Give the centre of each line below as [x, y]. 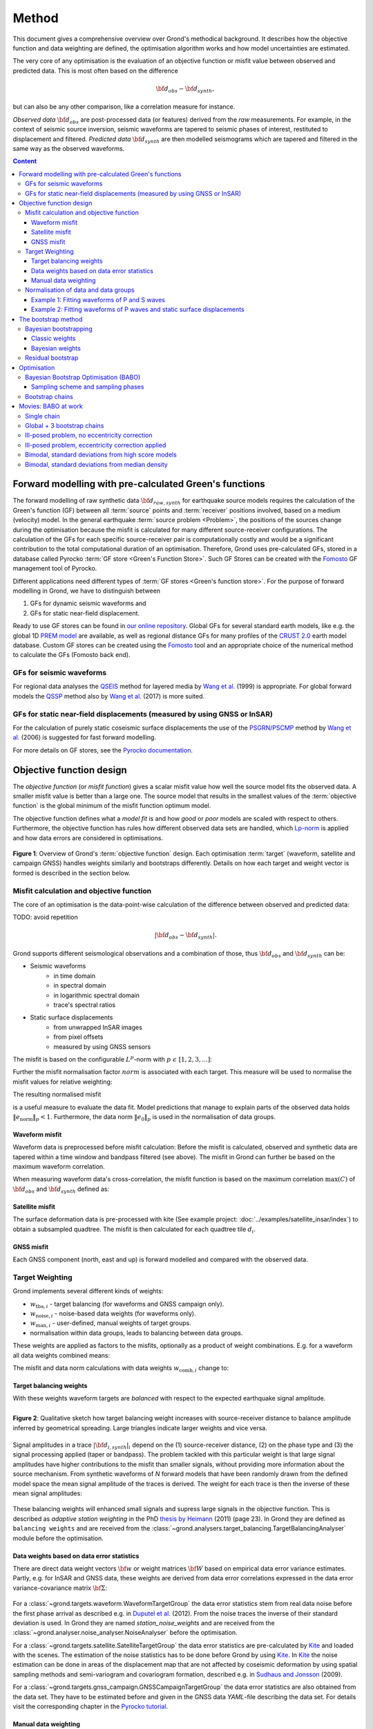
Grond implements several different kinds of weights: [88, 1291]
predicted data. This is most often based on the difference [96, 71]
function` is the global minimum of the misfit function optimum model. [112, 806]
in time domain [75, 976]
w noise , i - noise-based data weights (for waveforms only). [113, 1314]
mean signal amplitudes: [47, 1493]
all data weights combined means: [61, 1355]
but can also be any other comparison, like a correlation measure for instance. [124, 107]
